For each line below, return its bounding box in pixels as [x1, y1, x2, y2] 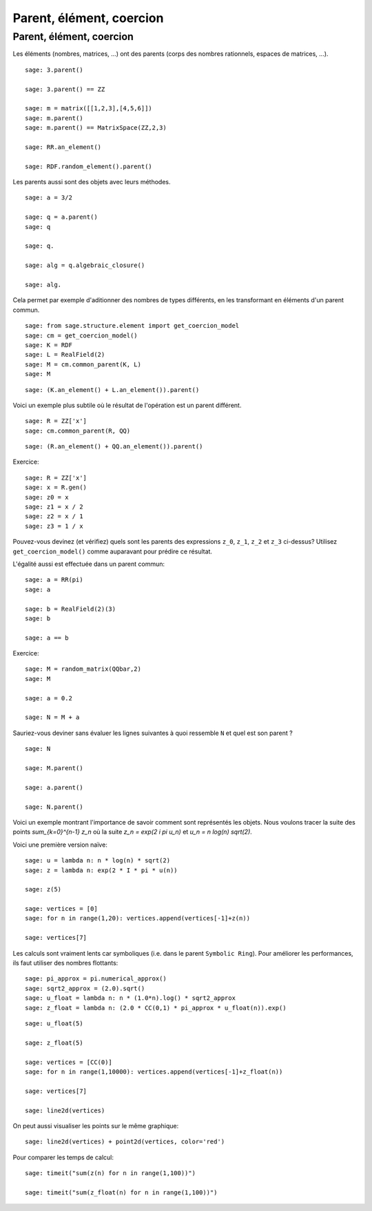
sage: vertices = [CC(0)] [25, 1058, 113, 1066]
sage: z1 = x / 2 [25, 503, 83, 511]
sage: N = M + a [25, 713, 80, 721]
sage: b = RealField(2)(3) [25, 604, 116, 613]
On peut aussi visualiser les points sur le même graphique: [12, 1121, 179, 1130]
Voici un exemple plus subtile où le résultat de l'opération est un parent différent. [12, 401, 242, 409]
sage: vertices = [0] [25, 905, 98, 913]
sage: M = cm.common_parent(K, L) [25, 360, 141, 368]
